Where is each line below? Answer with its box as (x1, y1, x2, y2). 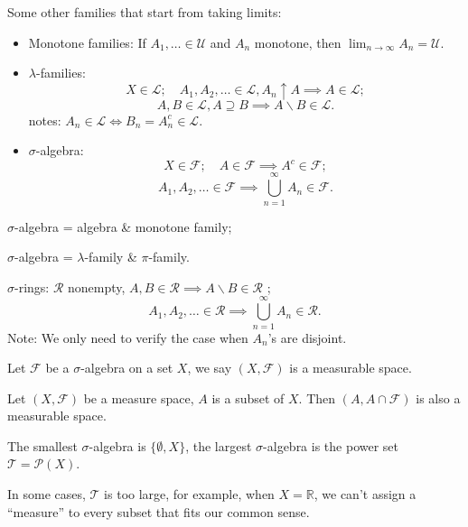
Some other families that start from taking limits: (7, 3, 282, 21)
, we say (187, 358, 232, 377)
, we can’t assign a (314, 485, 417, 504)
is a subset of (211, 388, 285, 407)
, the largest (185, 436, 252, 455)
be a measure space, (83, 388, 194, 407)
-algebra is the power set (263, 436, 399, 455)
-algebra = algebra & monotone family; (14, 217, 232, 236)
